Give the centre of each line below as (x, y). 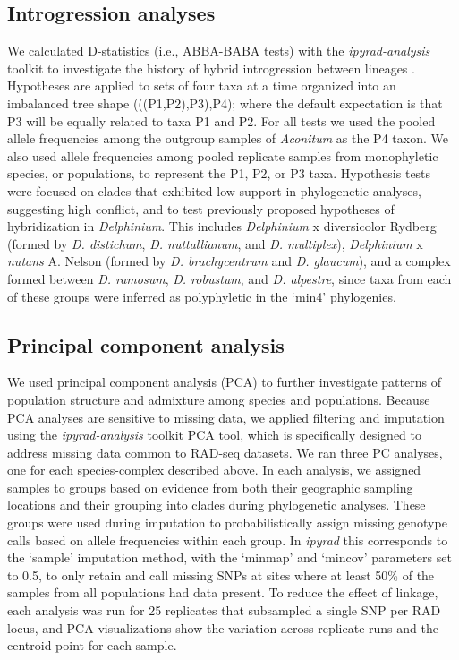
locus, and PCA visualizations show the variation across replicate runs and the (223, 627)
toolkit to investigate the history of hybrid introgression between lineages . (211, 68)
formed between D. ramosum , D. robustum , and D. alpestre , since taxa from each (229, 278)
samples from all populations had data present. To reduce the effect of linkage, (223, 592)
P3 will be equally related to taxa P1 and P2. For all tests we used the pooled (221, 120)
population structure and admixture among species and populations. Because (219, 399)
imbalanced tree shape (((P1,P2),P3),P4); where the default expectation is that (225, 103)
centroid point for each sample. (92, 645)
